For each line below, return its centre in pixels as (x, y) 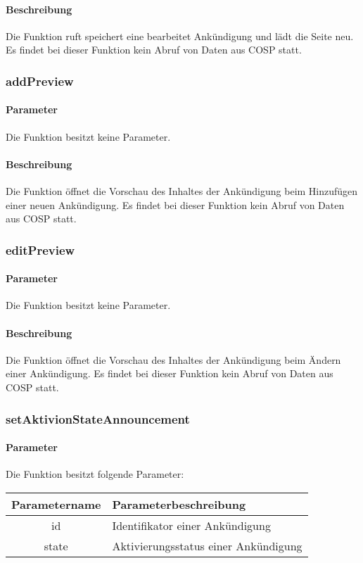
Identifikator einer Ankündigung (191, 525)
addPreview (40, 81)
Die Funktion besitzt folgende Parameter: (95, 474)
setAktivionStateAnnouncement (98, 418)
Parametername (56, 504)
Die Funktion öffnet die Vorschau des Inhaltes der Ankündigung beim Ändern (173, 359)
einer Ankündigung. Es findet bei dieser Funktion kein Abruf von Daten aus (170, 373)
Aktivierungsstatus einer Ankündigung (207, 545)
